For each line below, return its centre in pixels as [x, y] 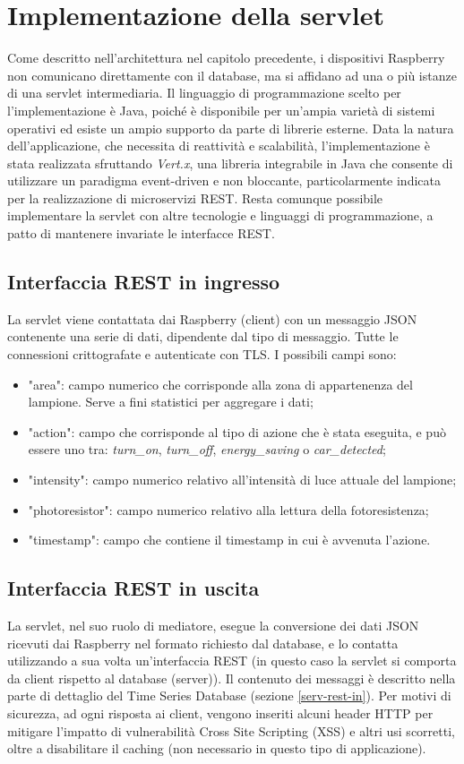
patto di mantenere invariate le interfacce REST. [141, 233]
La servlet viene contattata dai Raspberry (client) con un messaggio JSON [212, 318]
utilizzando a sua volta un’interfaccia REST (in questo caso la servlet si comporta [232, 661]
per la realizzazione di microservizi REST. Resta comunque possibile [195, 197]
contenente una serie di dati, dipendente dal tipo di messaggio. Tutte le [203, 336]
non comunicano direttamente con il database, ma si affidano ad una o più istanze [232, 75]
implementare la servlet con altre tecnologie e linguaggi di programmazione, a [220, 215]
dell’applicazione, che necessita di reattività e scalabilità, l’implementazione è [219, 146]
